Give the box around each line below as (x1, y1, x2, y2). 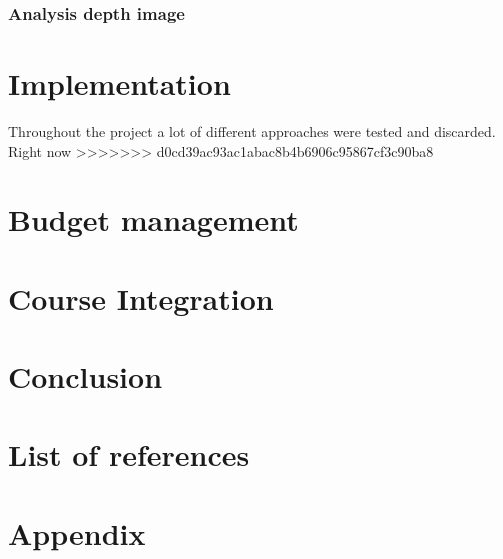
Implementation (8, 63, 231, 104)
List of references (8, 434, 250, 475)
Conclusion (8, 356, 163, 397)
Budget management (8, 199, 299, 240)
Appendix (8, 512, 146, 553)
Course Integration (8, 277, 274, 318)
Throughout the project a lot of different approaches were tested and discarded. (8, 120, 496, 141)
